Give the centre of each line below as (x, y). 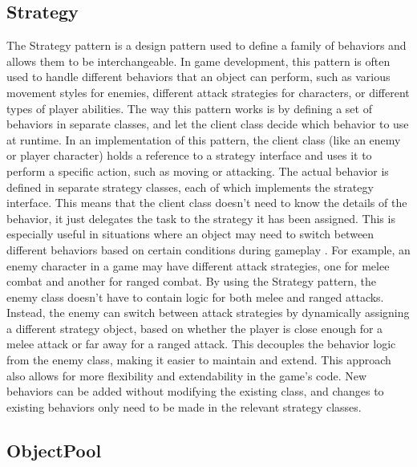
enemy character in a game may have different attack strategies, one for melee (198, 265)
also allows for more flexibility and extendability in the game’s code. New (187, 375)
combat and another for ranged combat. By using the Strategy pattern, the (191, 281)
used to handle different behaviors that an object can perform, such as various (198, 77)
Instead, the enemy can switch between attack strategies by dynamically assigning (208, 313)
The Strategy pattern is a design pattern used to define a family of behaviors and (206, 45)
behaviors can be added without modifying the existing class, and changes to (195, 391)
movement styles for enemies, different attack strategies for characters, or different (208, 92)
